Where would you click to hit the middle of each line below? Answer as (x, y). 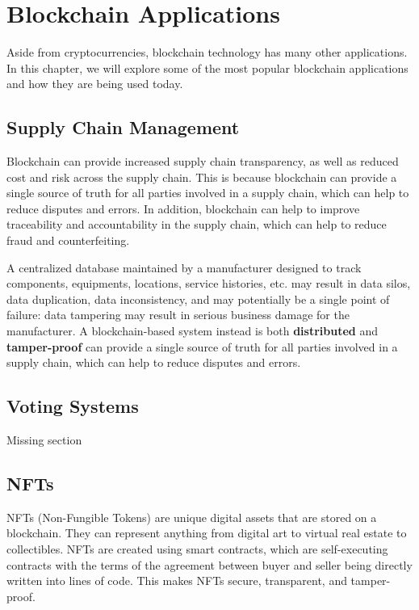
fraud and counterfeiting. (68, 240)
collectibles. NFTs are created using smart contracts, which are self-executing (197, 549)
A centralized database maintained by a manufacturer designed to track (184, 267)
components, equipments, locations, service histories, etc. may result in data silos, (209, 283)
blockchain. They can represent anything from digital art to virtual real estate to (207, 533)
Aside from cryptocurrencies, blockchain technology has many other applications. (207, 52)
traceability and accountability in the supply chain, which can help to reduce (197, 224)
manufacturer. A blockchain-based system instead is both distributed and (192, 331)
